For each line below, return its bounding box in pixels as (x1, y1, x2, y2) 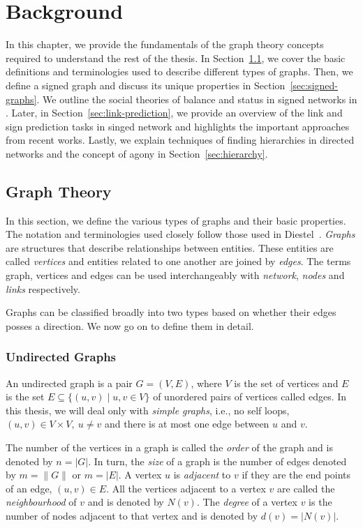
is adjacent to (173, 467, 231, 482)
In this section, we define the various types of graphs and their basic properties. (6, 213, 346, 227)
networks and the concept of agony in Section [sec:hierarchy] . (6, 146, 268, 160)
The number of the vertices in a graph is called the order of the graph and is (6, 440, 333, 455)
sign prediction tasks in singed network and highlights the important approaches (6, 119, 350, 133)
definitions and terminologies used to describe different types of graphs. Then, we (6, 64, 353, 79)
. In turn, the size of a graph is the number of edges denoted (88, 453, 347, 468)
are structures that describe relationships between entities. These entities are (6, 240, 334, 255)
